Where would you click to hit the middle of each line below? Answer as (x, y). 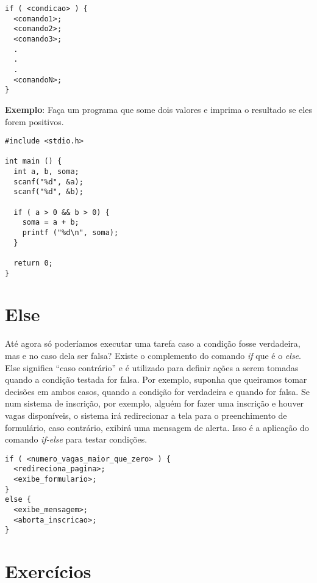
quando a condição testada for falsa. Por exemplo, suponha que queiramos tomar (156, 379)
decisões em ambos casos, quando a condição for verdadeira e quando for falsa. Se (157, 391)
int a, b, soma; (46, 172)
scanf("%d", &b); (48, 192)
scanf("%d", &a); (48, 182)
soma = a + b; (51, 223)
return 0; (33, 263)
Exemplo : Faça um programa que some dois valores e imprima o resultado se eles (158, 109)
